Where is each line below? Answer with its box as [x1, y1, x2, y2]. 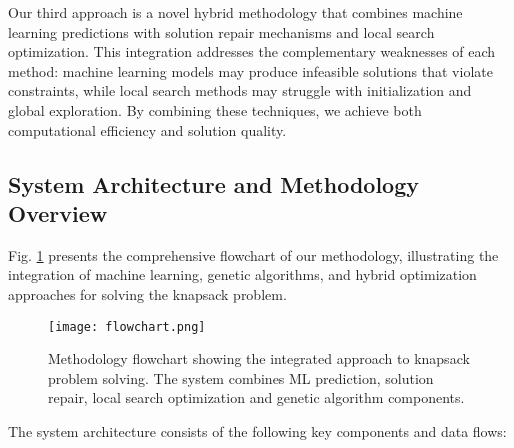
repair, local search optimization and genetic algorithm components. [48, 387, 465, 408]
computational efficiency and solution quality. [8, 119, 287, 140]
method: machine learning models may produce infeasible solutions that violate [8, 60, 493, 81]
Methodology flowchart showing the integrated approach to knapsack [48, 348, 470, 369]
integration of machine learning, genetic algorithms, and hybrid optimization [8, 264, 477, 285]
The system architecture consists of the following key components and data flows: [8, 420, 507, 441]
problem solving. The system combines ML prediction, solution [48, 367, 434, 388]
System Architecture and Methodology [8, 168, 420, 199]
